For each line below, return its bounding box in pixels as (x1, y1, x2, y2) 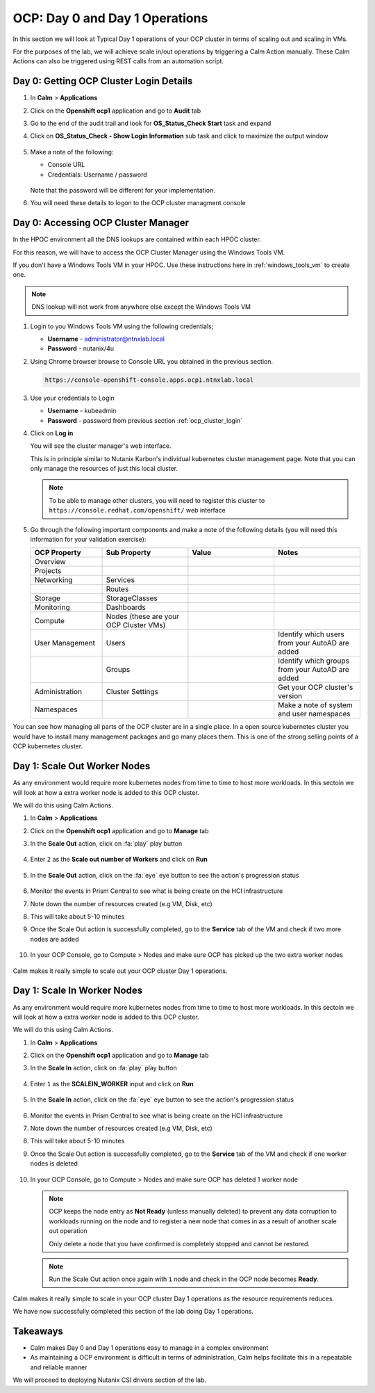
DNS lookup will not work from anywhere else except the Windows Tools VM (31, 303, 251, 311)
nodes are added (30, 935, 79, 943)
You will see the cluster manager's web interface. (30, 442, 172, 450)
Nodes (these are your (106, 612, 180, 622)
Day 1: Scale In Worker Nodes (12, 985, 142, 997)
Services (106, 575, 135, 585)
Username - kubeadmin (47, 407, 117, 415)
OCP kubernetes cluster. (12, 742, 83, 750)
